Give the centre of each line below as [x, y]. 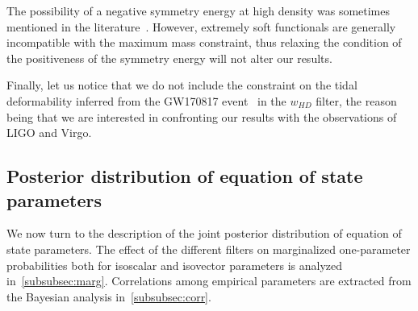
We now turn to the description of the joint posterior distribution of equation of [204, 233]
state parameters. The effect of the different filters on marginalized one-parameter [209, 249]
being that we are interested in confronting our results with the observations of [202, 116]
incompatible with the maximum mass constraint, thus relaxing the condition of [204, 42]
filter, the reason [356, 100]
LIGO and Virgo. [49, 133]
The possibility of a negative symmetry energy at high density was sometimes [199, 10]
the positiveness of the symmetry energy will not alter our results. [169, 58]
